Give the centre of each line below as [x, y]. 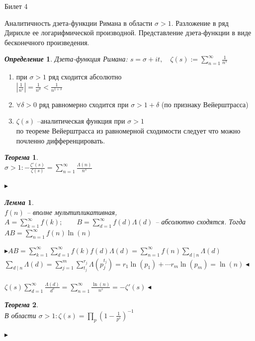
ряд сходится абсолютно [85, 77]
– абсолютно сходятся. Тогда [201, 222]
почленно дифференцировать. [61, 140]
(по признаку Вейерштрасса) [205, 104]
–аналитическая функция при [81, 121]
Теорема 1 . [21, 157]
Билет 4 [16, 6]
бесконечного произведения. [47, 42]
